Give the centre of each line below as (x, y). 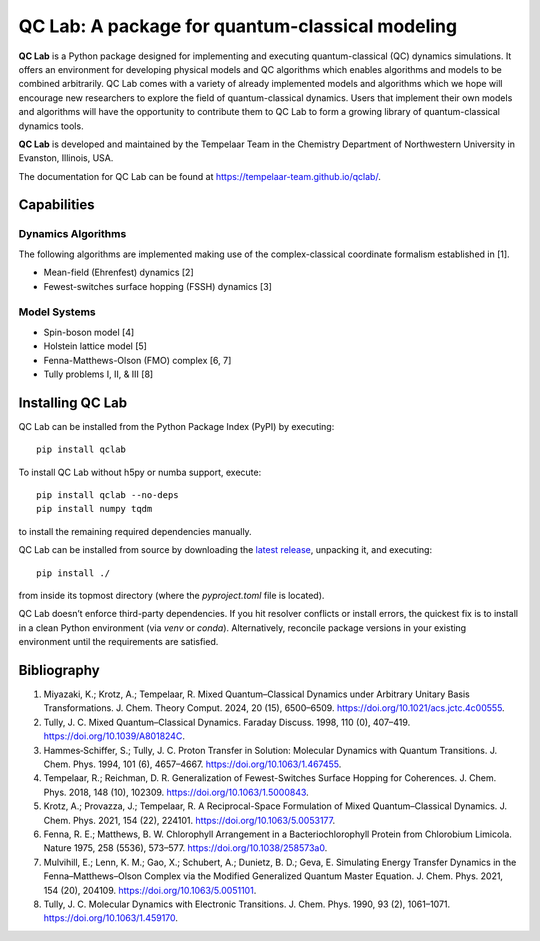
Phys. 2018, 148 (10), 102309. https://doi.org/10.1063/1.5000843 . (176, 792)
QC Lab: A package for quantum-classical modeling (238, 26)
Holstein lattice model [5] (95, 346)
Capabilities (56, 205)
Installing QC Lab (73, 402)
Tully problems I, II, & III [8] (98, 374)
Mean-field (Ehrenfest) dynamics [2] (118, 272)
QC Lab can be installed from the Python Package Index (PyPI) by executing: (176, 426)
